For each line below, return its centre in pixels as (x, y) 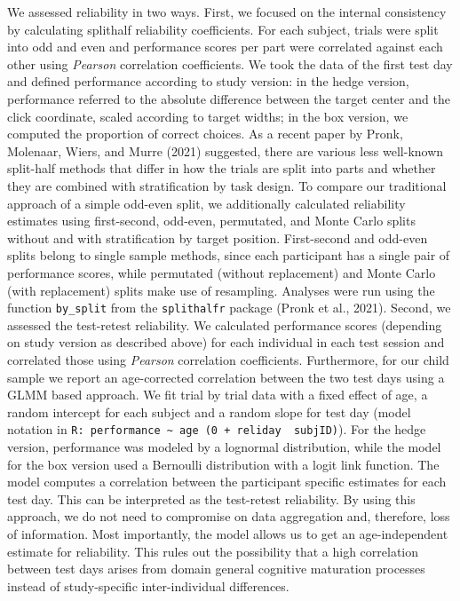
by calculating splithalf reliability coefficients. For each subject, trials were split (223, 29)
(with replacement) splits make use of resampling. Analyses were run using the (221, 290)
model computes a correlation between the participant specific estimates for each (227, 482)
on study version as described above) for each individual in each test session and (226, 342)
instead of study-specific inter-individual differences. (148, 585)
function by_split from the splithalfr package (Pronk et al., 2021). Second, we (229, 308)
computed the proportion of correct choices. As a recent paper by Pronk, (205, 134)
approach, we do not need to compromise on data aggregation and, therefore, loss (229, 516)
